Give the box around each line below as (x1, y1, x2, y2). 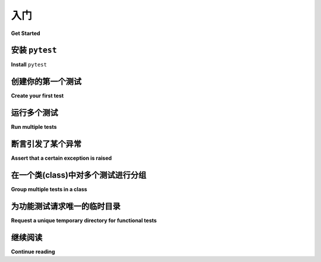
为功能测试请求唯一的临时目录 (11, 201, 121, 211)
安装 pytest (11, 45, 57, 55)
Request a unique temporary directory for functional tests (11, 217, 157, 224)
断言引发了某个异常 (11, 139, 81, 149)
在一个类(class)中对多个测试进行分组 (11, 170, 147, 180)
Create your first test (11, 92, 64, 99)
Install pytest (11, 61, 47, 68)
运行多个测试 (11, 108, 58, 118)
